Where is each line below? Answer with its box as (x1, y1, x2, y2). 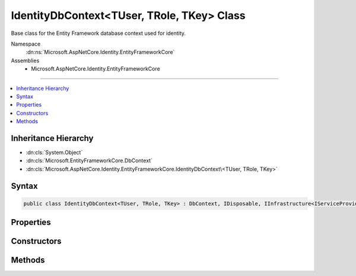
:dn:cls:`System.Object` (26, 149, 83, 156)
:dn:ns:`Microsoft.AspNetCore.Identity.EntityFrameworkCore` (26, 49, 175, 56)
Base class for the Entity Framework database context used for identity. (11, 30, 186, 37)
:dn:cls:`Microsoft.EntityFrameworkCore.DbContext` (26, 157, 152, 164)
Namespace (11, 40, 41, 47)
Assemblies (11, 57, 40, 64)
